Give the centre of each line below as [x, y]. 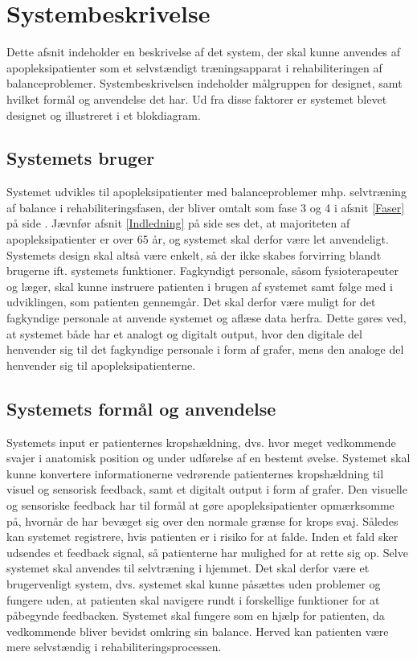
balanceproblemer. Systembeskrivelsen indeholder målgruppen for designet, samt [204, 83]
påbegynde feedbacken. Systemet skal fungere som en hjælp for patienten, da [196, 615]
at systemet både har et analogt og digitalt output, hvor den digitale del [184, 333]
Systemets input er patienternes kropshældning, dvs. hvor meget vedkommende [201, 442]
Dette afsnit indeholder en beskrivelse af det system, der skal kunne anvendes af [204, 52]
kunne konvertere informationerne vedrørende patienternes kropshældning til [195, 473]
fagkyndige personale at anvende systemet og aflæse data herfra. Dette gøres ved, [206, 318]
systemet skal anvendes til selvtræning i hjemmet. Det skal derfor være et [188, 568]
